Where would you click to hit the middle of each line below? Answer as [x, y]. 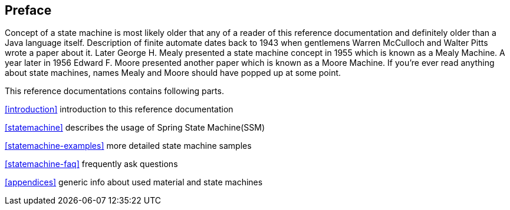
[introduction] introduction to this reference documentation [119, 109]
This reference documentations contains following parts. [114, 91]
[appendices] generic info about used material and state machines [134, 182]
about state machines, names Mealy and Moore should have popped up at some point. [173, 73]
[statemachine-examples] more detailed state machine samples [128, 146]
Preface [28, 10]
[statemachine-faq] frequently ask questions [91, 164]
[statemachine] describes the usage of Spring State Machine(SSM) [135, 128]
